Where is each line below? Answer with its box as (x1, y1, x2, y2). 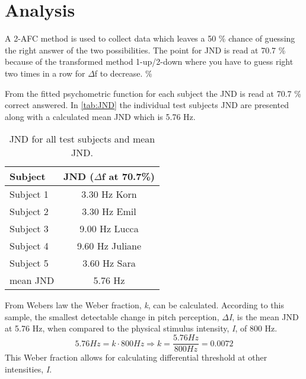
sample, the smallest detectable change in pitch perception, (5, 310, 219, 323)
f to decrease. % (94, 67, 152, 79)
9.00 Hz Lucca (79, 222, 139, 236)
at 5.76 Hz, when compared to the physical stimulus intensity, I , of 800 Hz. (5, 322, 278, 334)
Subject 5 (9, 256, 49, 270)
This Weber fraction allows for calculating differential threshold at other (5, 351, 267, 364)
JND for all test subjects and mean (9, 132, 155, 146)
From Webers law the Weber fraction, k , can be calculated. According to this (5, 299, 284, 311)
